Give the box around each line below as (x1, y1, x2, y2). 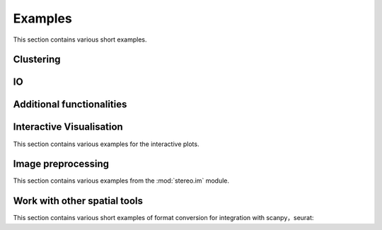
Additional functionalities (13, 99, 127, 111)
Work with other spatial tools (13, 195, 144, 207)
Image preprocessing (13, 158, 110, 170)
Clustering (13, 54, 61, 66)
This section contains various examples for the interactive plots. (13, 140, 199, 148)
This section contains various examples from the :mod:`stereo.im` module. (13, 176, 230, 185)
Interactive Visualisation (13, 121, 123, 133)
